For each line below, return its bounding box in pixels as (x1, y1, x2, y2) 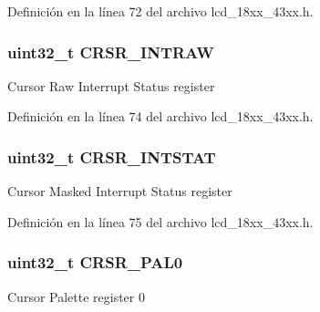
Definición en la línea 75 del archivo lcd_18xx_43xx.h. (7, 212, 314, 231)
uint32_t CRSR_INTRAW (7, 40, 214, 63)
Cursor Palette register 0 (7, 286, 145, 306)
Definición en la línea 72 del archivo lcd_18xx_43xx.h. (7, 2, 314, 20)
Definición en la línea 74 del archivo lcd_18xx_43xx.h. (7, 107, 314, 126)
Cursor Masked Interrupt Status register (7, 182, 232, 201)
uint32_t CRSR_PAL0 (7, 251, 183, 274)
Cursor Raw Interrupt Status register (7, 76, 215, 95)
